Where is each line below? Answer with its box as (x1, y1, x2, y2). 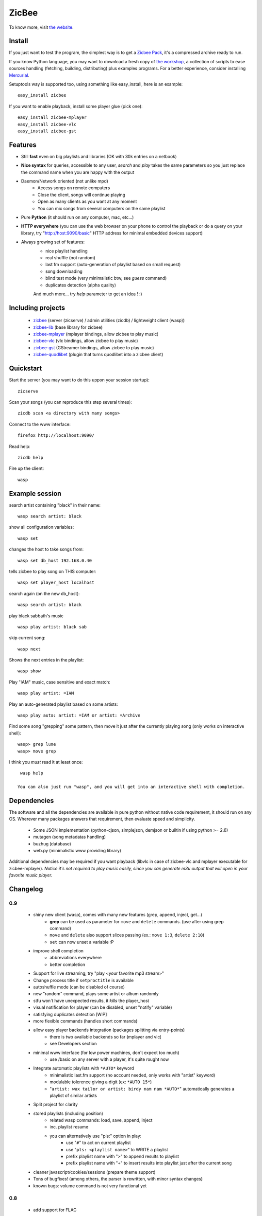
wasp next (17, 646, 41, 652)
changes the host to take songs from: (9, 546, 84, 552)
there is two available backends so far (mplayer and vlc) (49, 1034, 162, 1039)
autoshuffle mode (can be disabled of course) (33, 984, 125, 990)
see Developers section (49, 1041, 97, 1047)
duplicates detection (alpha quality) (45, 282, 116, 288)
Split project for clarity (33, 1102, 78, 1108)
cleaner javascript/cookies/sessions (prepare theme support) (33, 1169, 156, 1175)
